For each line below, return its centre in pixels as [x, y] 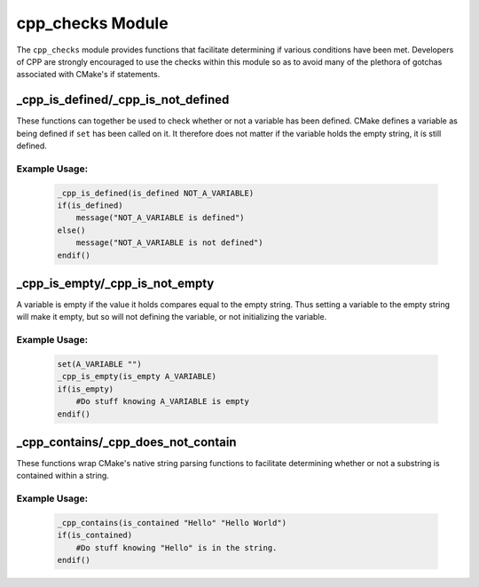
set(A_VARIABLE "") [99, 364]
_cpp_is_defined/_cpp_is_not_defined [123, 100]
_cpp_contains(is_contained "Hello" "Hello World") [172, 523]
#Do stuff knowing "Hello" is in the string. [177, 547]
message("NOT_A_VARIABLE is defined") [160, 218]
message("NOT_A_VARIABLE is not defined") [169, 243]
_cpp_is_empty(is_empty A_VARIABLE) [137, 377]
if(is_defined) [90, 205]
